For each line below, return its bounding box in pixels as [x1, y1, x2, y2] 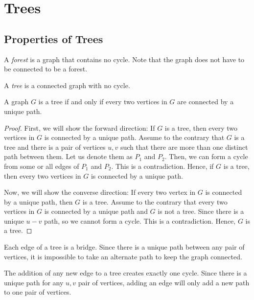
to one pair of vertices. [4, 287, 71, 297]
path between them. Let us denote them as [4, 151, 133, 162]
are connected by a [177, 96, 234, 107]
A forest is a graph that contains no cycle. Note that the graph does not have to [4, 54, 245, 64]
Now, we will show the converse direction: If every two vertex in [4, 187, 196, 197]
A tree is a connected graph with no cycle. [4, 80, 130, 90]
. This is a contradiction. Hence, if [111, 161, 214, 171]
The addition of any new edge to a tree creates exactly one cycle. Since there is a [4, 268, 247, 278]
